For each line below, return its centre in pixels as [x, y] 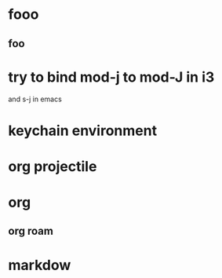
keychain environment [83, 130]
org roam [31, 231]
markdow [40, 265]
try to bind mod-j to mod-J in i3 [111, 77]
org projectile [53, 166]
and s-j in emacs [35, 99]
